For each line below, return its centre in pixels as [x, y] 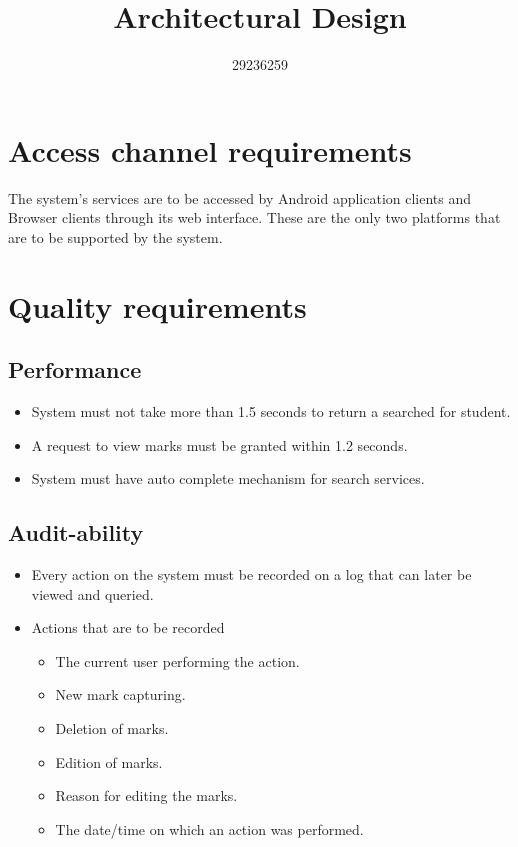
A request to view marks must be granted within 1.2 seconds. [219, 444]
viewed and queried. [92, 593]
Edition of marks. [109, 761]
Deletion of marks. [112, 727]
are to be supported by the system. [115, 236]
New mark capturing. [120, 694]
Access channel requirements [210, 149]
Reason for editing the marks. [146, 795]
